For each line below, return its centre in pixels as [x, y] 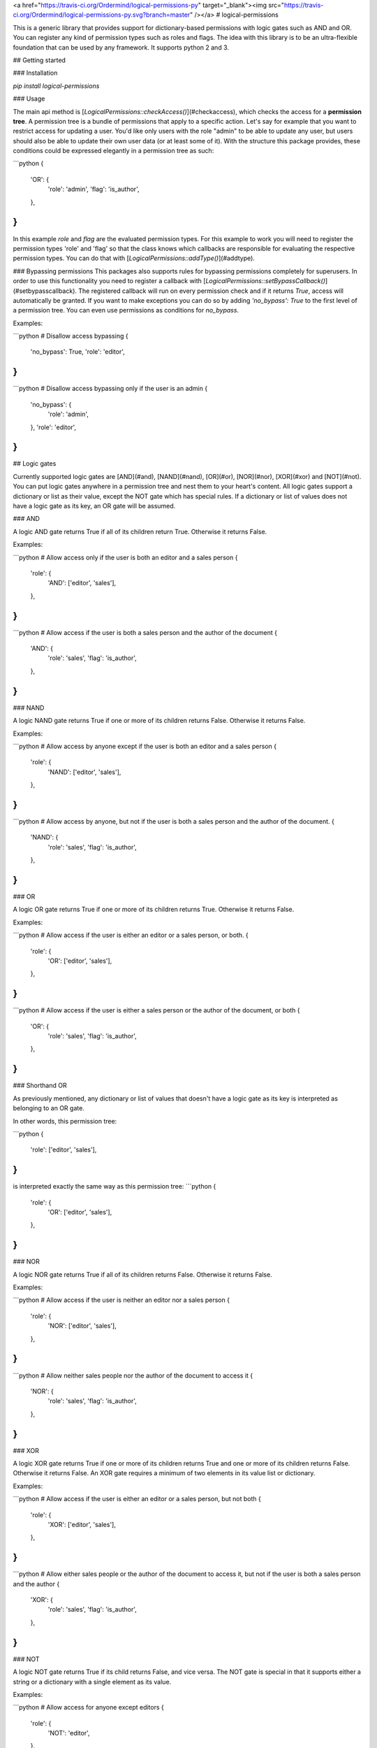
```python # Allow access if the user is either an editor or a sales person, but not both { [137, 1499]
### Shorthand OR [40, 1086]
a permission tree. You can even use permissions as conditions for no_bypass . [126, 310]
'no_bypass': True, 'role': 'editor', [77, 352]
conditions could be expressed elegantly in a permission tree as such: [113, 151]
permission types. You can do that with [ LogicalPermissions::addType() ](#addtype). [134, 258]
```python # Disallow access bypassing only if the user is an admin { [110, 389]
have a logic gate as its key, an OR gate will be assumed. [94, 506]
